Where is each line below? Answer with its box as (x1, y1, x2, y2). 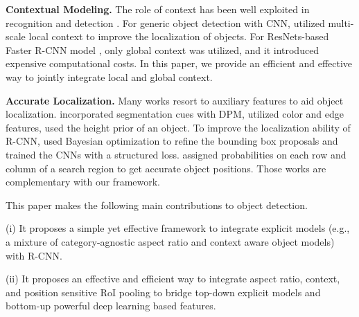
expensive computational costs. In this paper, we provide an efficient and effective (6, 56, 353, 71)
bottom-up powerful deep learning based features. (6, 298, 216, 313)
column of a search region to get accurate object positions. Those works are (6, 161, 326, 175)
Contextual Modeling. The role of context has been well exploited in (6, 2, 310, 16)
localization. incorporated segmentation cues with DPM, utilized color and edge (6, 107, 344, 121)
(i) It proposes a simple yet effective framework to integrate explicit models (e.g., (6, 221, 350, 235)
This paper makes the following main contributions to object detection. (6, 197, 308, 212)
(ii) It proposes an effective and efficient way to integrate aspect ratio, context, (6, 271, 340, 286)
